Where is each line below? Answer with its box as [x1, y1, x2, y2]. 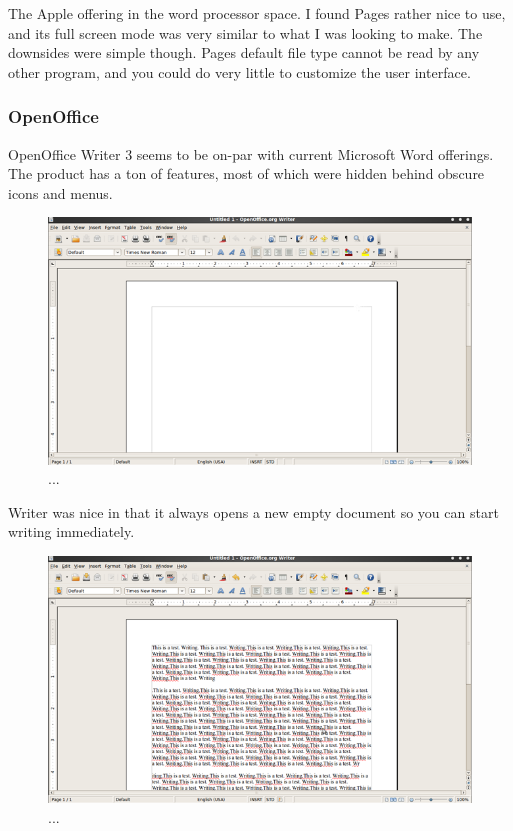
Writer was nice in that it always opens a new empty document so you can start [8, 501, 499, 522]
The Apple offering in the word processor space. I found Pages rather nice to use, [8, 3, 506, 23]
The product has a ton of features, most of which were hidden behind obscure [8, 163, 485, 184]
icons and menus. [8, 182, 113, 203]
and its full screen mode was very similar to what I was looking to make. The [8, 22, 483, 43]
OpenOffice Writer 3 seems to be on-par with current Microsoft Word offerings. [8, 143, 494, 164]
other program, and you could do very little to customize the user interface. [8, 61, 471, 82]
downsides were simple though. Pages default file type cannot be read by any [8, 42, 480, 63]
